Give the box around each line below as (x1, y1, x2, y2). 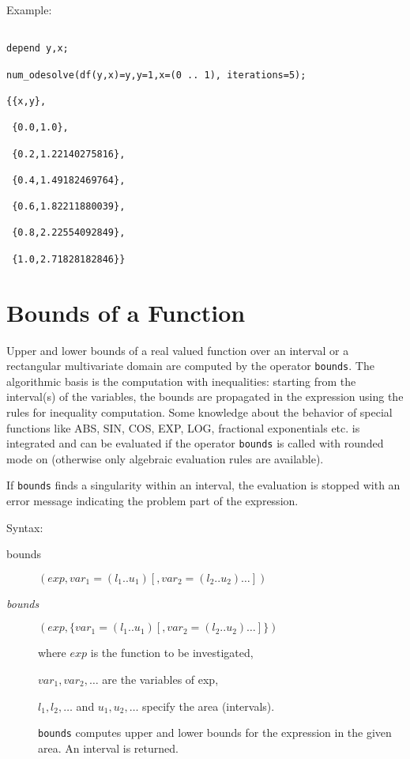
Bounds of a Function (6, 296, 246, 328)
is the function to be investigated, (90, 644, 254, 661)
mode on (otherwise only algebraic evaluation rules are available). (6, 450, 324, 466)
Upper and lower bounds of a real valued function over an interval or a (6, 342, 349, 358)
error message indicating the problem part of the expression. (6, 493, 299, 509)
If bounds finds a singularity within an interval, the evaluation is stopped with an (6, 477, 401, 493)
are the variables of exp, (102, 671, 219, 688)
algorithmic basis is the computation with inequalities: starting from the (6, 372, 356, 389)
